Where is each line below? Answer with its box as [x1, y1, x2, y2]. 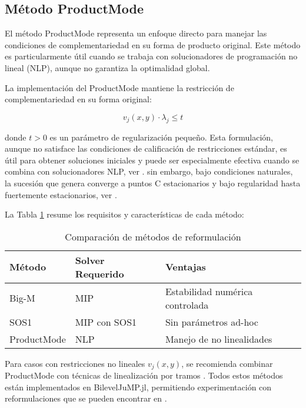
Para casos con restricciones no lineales [5, 357, 145, 369]
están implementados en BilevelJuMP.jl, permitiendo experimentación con [5, 380, 272, 393]
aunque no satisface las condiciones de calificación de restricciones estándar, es [5, 142, 287, 155]
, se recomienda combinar [181, 357, 273, 369]
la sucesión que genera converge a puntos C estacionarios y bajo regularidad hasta [5, 176, 301, 189]
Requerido [75, 266, 124, 280]
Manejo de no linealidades [165, 332, 272, 346]
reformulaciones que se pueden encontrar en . [5, 392, 167, 404]
